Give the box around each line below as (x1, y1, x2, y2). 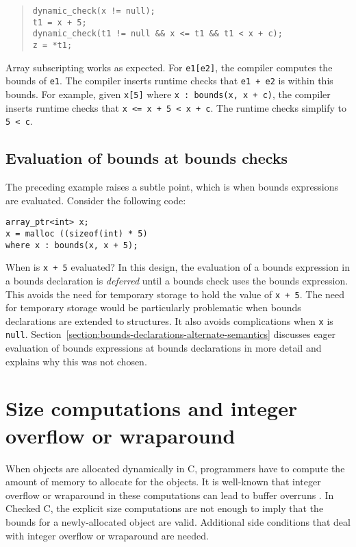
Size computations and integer (5, 394, 298, 422)
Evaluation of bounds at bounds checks (5, 147, 288, 169)
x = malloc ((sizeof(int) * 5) (5, 228, 148, 239)
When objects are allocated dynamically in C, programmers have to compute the (5, 461, 345, 475)
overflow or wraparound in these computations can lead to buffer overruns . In (5, 487, 334, 502)
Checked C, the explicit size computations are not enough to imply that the (5, 501, 324, 515)
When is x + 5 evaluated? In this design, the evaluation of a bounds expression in (5, 260, 350, 274)
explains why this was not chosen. (5, 354, 147, 368)
